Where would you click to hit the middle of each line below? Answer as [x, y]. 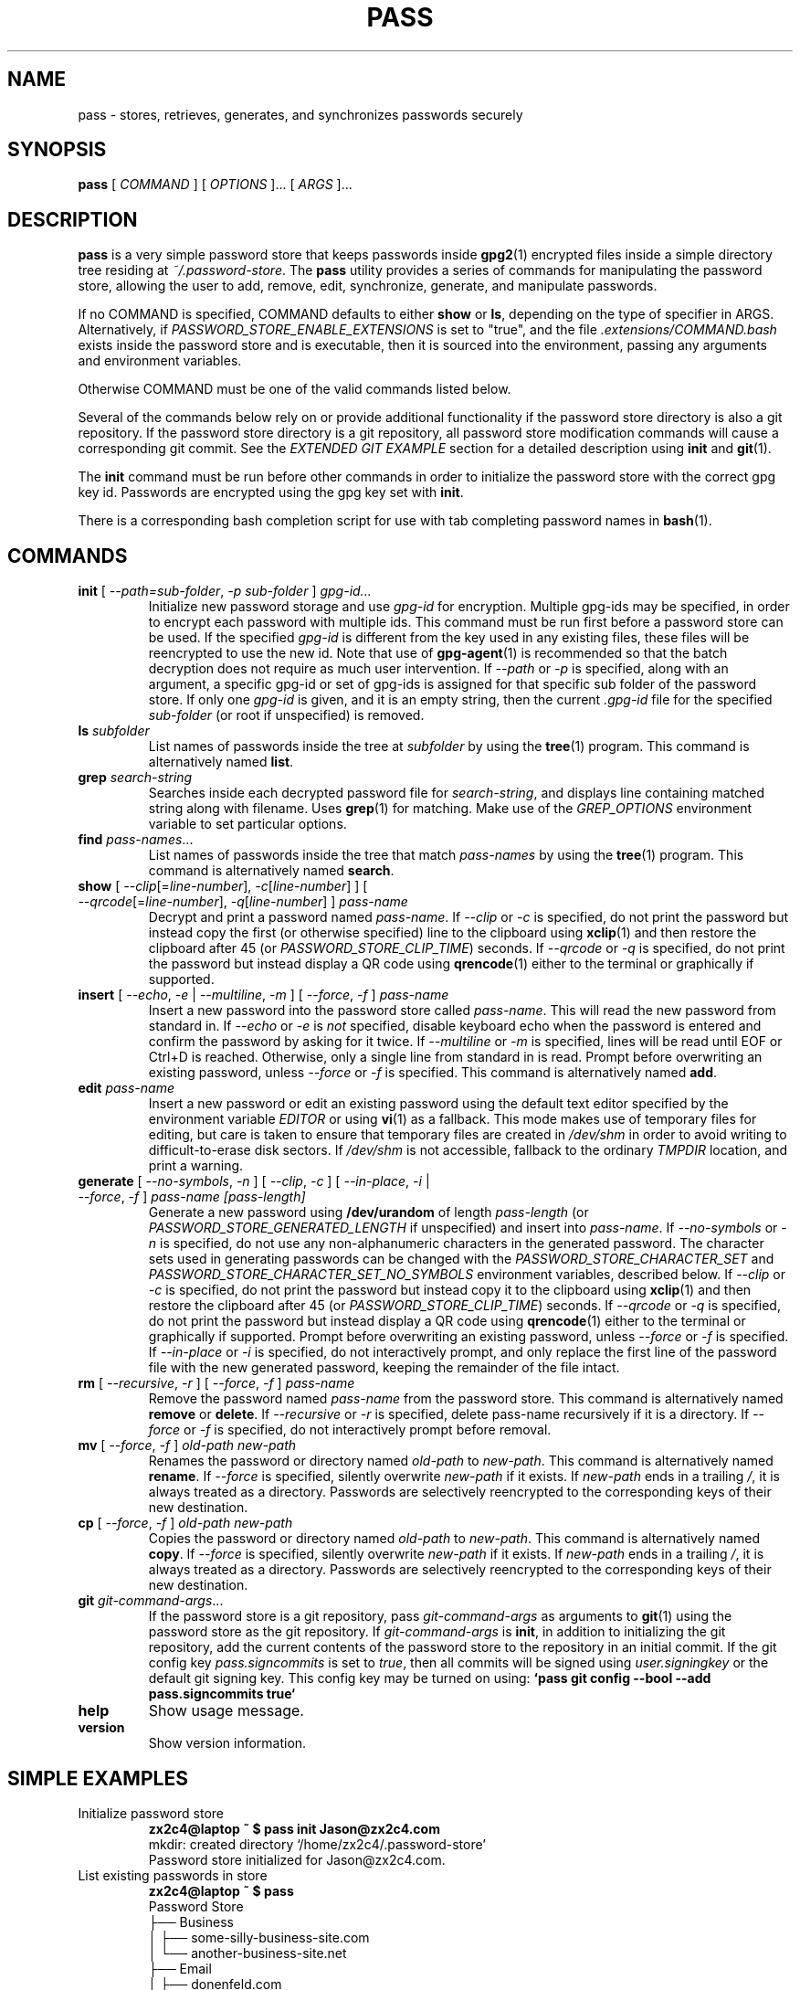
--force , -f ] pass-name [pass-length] [192, 1197]
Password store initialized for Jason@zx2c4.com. [297, 1859]
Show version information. [227, 1743]
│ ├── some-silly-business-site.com [259, 1937]
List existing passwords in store [173, 1875]
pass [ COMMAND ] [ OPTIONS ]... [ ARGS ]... [215, 185]
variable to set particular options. [247, 824]
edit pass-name [126, 1088]
